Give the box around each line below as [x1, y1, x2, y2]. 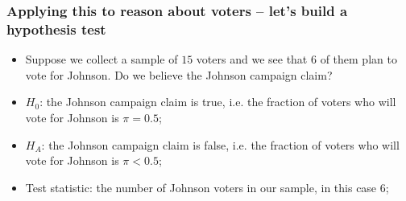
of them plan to [320, 51, 397, 68]
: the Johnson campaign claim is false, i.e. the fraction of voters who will [41, 136, 400, 153]
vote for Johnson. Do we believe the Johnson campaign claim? [25, 66, 333, 83]
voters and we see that [196, 51, 308, 68]
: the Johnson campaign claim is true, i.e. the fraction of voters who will [39, 93, 396, 110]
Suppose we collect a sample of [25, 51, 178, 68]
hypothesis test [6, 18, 106, 39]
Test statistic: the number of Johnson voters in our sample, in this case [25, 178, 377, 195]
